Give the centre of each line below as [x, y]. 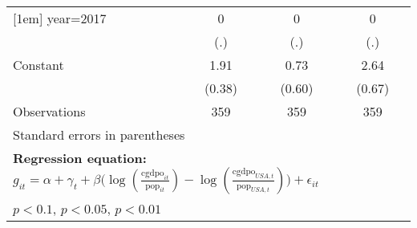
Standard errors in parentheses [99, 134]
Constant [38, 65]
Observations [49, 111]
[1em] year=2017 [60, 18]
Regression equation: [80, 158]
